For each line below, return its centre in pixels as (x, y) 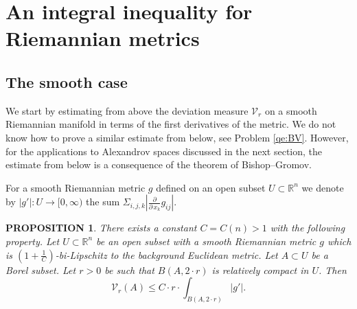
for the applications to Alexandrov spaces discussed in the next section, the (164, 151)
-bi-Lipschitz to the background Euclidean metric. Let (166, 254)
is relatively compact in (260, 270)
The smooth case (67, 81)
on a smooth (291, 110)
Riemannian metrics (103, 38)
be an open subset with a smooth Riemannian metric (206, 241)
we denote (323, 187)
